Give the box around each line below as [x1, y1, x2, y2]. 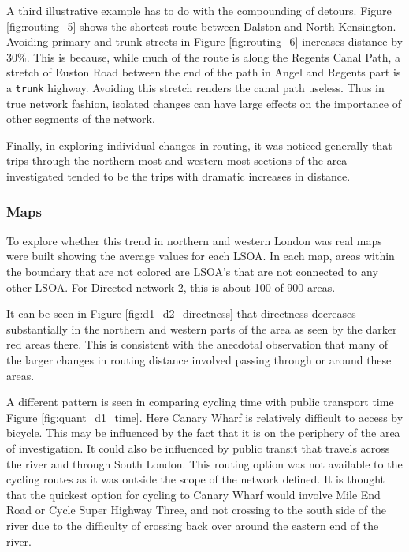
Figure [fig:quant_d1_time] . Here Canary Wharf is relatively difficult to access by [6, 408, 403, 425]
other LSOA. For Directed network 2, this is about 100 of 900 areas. [6, 278, 336, 295]
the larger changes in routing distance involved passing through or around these [6, 351, 392, 367]
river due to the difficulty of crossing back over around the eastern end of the [6, 517, 379, 533]
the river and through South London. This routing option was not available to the [6, 455, 403, 472]
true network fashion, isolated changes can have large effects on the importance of [6, 95, 401, 111]
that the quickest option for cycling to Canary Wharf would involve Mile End [6, 486, 381, 502]
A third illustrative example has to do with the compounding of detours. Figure [6, 2, 392, 18]
